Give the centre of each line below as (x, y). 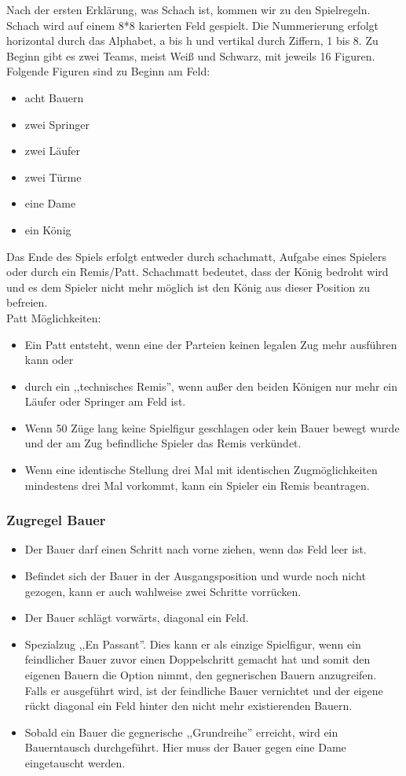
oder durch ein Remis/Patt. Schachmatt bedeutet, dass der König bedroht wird (198, 272)
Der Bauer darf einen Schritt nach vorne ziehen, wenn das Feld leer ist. (196, 549)
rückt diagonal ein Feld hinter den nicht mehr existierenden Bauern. (188, 706)
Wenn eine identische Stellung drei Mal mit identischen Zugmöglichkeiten (201, 470)
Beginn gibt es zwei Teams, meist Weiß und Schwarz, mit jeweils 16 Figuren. (191, 55)
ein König (48, 229)
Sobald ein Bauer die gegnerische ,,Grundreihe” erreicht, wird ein (181, 732)
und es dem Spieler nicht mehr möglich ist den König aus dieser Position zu (188, 287)
